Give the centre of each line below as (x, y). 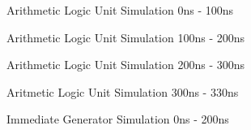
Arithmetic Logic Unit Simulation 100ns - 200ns (125, 37)
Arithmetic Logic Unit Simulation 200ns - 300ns (125, 65)
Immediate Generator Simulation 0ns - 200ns (118, 119)
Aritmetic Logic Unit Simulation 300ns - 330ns (123, 91)
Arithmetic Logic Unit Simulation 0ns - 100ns (120, 10)
